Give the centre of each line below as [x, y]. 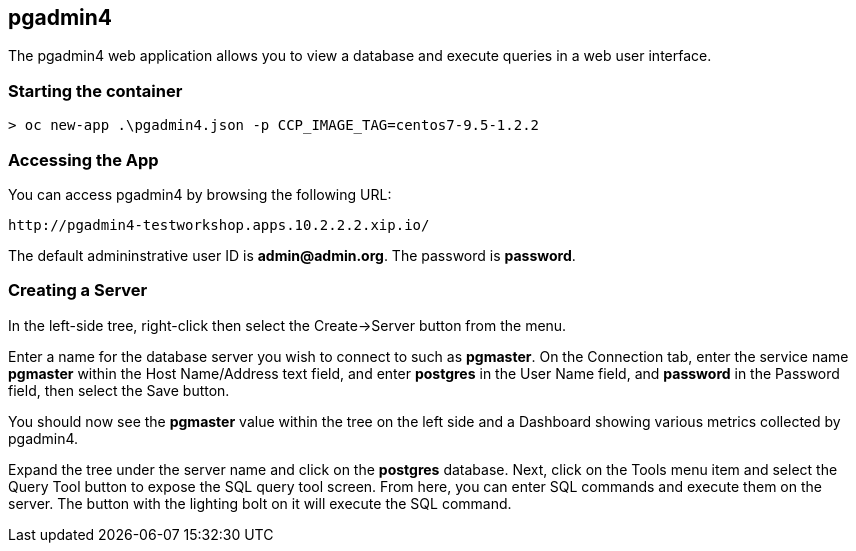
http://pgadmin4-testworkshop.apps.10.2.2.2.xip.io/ [219, 224]
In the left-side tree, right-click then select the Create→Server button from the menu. [287, 325]
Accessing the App [83, 159]
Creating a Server [78, 290]
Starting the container [95, 90]
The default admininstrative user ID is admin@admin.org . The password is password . [292, 255]
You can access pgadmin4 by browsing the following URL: [200, 194]
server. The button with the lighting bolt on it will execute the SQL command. [260, 503]
